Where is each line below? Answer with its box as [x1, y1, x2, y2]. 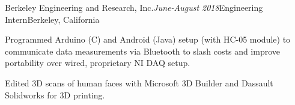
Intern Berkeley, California [5, 13, 100, 25]
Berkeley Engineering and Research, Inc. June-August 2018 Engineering [5, 1, 263, 13]
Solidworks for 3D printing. [5, 88, 105, 101]
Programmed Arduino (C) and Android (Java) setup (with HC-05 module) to [5, 33, 291, 46]
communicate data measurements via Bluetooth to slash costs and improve [5, 44, 281, 57]
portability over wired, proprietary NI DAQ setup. [5, 56, 190, 69]
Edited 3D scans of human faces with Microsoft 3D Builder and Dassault [5, 76, 273, 89]
